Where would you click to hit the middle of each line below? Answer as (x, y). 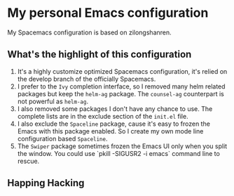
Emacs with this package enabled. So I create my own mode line (110, 131)
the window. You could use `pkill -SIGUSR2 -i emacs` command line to (119, 153)
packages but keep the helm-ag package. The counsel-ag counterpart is (121, 93)
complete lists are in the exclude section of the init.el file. (103, 116)
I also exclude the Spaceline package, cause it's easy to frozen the (113, 124)
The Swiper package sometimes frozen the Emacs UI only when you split (122, 146)
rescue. (28, 161)
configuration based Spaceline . (62, 138)
